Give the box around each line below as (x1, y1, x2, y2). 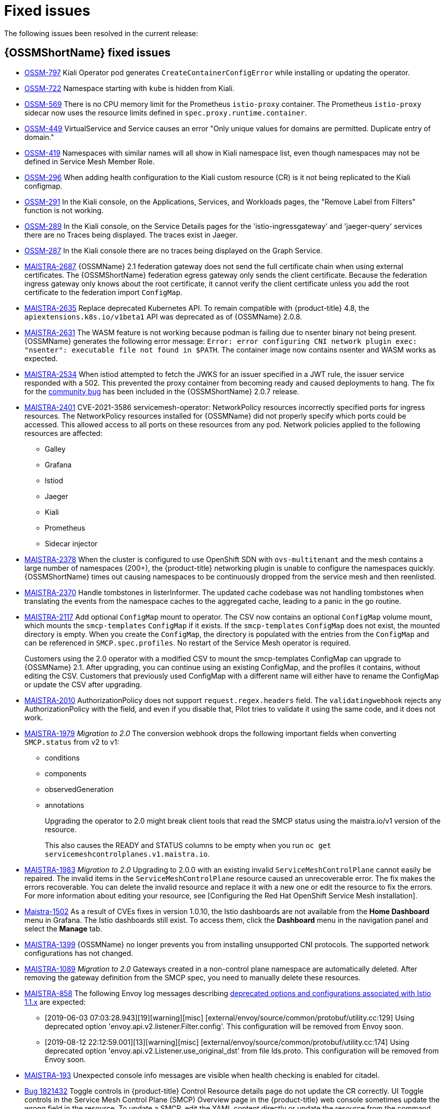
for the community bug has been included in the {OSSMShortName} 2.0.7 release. (24, 387, 300, 396)
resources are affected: (24, 428, 103, 437)
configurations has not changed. (24, 948, 133, 957)
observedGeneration (45, 784, 114, 794)
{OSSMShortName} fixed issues (4, 46, 171, 60)
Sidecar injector (45, 539, 98, 548)
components (45, 769, 87, 778)
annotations (45, 800, 84, 809)
